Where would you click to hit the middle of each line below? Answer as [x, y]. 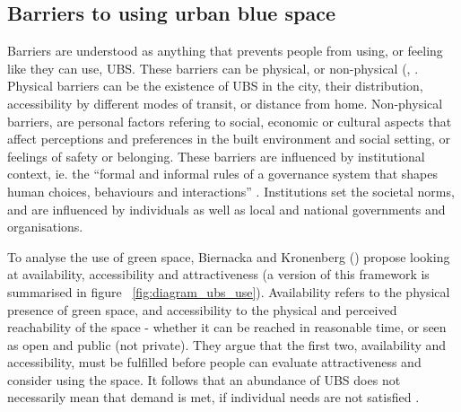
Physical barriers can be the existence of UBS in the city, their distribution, [215, 86]
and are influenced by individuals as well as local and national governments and [226, 209]
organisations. [45, 227]
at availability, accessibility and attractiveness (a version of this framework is [218, 274]
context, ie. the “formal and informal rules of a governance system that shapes [223, 174]
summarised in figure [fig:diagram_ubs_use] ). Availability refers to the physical [229, 291]
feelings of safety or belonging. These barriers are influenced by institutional [216, 156]
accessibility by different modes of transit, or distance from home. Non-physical [225, 103]
